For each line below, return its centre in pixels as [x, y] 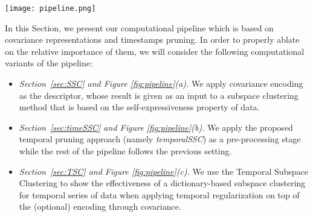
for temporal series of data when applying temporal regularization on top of [159, 194]
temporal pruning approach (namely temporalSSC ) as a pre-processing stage [160, 139]
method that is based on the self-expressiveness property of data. [139, 107]
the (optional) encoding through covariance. [100, 206]
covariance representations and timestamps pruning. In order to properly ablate [152, 39]
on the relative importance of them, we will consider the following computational [155, 51]
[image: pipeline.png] [50, 8]
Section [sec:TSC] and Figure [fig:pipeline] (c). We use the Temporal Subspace [164, 171]
